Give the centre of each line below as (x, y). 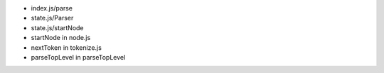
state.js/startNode (58, 27)
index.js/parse (52, 8)
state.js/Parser (52, 18)
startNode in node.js (61, 38)
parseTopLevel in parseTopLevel (78, 57)
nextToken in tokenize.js (66, 47)
